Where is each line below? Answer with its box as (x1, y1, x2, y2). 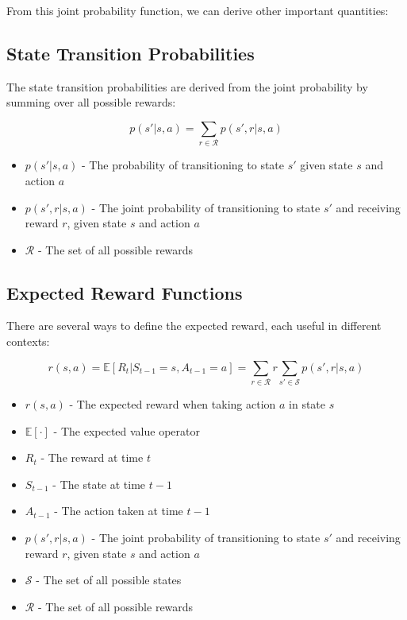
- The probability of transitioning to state (82, 157, 285, 173)
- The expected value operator (53, 422, 200, 439)
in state (289, 396, 326, 412)
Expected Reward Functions (6, 280, 243, 304)
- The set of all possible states (36, 572, 182, 588)
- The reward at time (40, 449, 144, 466)
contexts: (6, 333, 50, 350)
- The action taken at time (54, 502, 183, 519)
